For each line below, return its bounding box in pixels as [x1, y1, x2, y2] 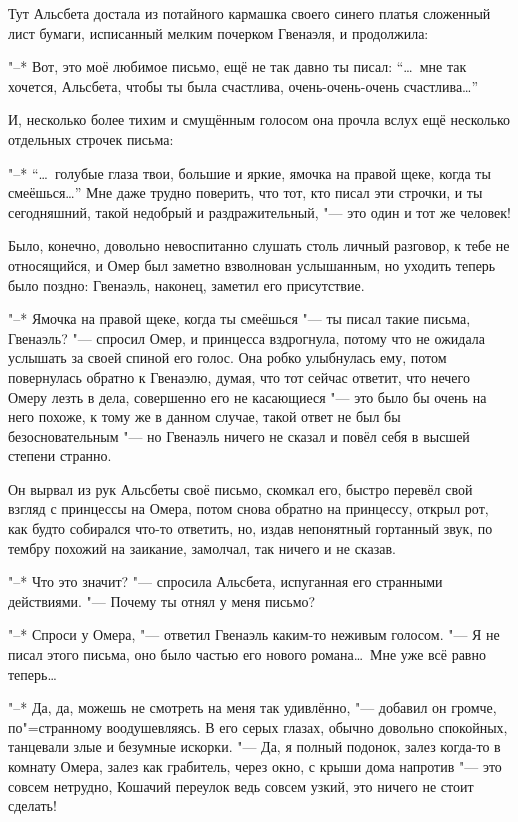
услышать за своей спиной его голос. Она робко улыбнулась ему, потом [8, 347, 447, 368]
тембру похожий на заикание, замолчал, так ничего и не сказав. [8, 537, 396, 558]
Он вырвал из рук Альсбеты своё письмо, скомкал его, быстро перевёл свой [8, 478, 473, 499]
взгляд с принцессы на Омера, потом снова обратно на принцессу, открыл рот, [8, 498, 489, 519]
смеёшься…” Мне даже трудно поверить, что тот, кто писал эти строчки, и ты [8, 182, 483, 203]
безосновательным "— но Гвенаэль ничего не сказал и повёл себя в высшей [8, 425, 470, 446]
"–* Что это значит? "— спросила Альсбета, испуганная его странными [8, 571, 443, 592]
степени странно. [8, 445, 112, 466]
